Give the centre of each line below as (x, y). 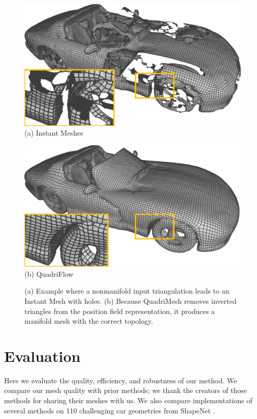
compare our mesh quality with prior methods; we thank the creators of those (126, 390)
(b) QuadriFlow (49, 273)
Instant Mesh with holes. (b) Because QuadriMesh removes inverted (131, 300)
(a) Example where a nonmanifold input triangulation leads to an (127, 291)
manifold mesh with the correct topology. (89, 321)
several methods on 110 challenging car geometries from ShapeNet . (110, 410)
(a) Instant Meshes (54, 133)
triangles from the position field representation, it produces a (120, 311)
